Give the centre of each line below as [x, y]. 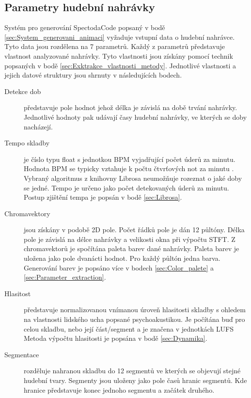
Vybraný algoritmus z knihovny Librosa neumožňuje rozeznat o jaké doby [133, 178]
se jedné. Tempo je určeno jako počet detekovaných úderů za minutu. [126, 187]
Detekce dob [23, 91]
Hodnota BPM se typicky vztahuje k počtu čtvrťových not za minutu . [129, 168]
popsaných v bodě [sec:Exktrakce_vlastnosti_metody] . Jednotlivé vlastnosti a [120, 65]
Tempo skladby [27, 143]
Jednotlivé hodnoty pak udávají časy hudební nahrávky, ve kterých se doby [135, 117]
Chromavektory [27, 213]
